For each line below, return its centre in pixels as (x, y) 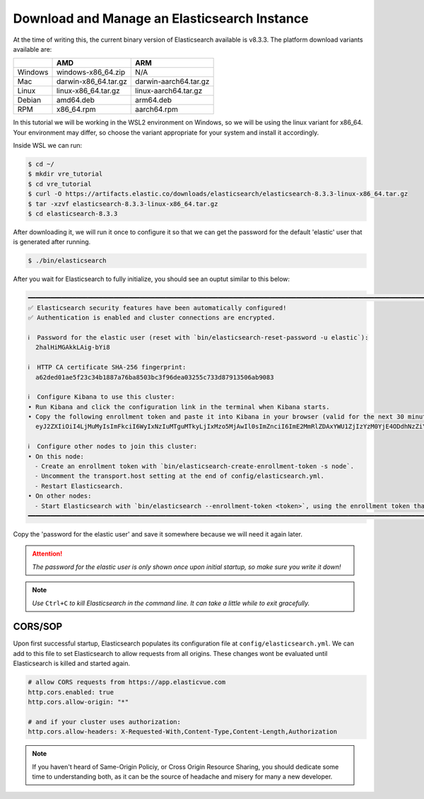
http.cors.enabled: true (71, 692)
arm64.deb (154, 100)
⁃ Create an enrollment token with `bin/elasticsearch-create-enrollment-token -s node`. (195, 466)
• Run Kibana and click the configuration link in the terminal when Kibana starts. (179, 407)
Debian (29, 100)
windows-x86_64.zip (91, 72)
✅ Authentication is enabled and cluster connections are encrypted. (152, 318)
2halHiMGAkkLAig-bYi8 (73, 347)
